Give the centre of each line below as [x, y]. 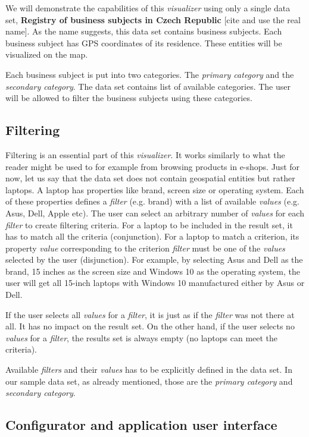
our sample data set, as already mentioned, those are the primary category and [149, 381]
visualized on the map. [47, 54]
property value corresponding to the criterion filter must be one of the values [145, 248]
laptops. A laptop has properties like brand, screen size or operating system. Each [155, 189]
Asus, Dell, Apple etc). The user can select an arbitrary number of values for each [155, 213]
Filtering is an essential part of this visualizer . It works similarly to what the [145, 154]
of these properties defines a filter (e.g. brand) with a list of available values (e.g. [152, 201]
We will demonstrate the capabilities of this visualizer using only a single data [148, 8]
